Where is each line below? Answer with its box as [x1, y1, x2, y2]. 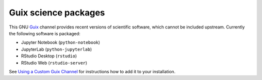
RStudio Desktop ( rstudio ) [21, 53, 77, 59]
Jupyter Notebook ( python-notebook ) [21, 40, 100, 45]
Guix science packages [9, 7, 105, 18]
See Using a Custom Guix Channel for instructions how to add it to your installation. [9, 68, 176, 74]
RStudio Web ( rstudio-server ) [21, 60, 87, 66]
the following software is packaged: [9, 30, 81, 36]
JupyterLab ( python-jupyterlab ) [21, 46, 92, 52]
